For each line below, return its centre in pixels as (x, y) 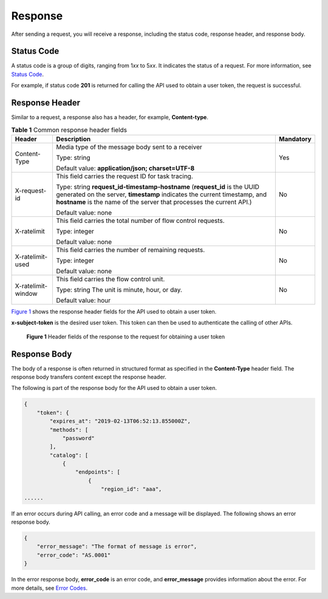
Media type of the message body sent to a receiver (129, 147)
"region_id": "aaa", (131, 489)
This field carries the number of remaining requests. (131, 250)
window (26, 293)
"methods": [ (69, 430)
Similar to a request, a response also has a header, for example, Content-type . (110, 117)
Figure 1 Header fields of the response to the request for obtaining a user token (125, 337)
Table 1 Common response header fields (69, 129)
